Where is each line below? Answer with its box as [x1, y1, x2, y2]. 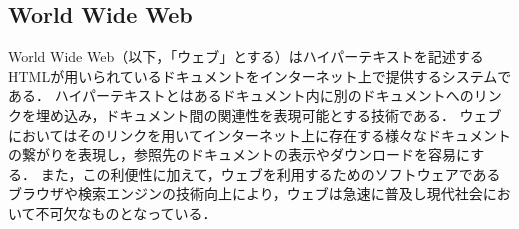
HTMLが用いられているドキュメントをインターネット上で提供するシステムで [8, 65, 512, 86]
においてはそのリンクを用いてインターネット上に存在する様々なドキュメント [8, 124, 511, 145]
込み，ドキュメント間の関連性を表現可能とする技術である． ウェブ [63, 104, 502, 125]
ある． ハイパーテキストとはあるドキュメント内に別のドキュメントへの [8, 85, 474, 106]
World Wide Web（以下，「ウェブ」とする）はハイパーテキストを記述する [8, 46, 484, 67]
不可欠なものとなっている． [35, 202, 217, 223]
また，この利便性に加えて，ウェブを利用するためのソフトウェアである [40, 163, 501, 184]
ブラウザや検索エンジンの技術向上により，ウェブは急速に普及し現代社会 [8, 183, 483, 204]
